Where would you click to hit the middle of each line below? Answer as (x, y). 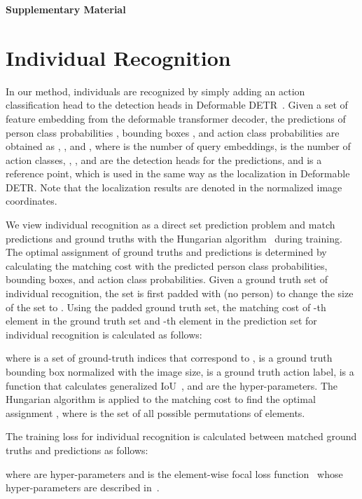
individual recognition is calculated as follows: (104, 334)
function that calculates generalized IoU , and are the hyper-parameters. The (172, 385)
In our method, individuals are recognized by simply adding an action (155, 91)
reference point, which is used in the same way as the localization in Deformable (178, 173)
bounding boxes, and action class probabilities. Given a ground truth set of (167, 279)
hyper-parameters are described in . (83, 487)
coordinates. (32, 201)
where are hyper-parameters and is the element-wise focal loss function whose (174, 473)
